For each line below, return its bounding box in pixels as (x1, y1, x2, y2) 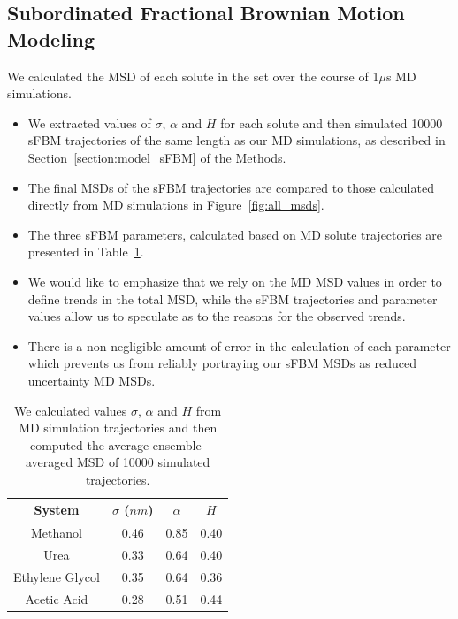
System (34, 501, 80, 519)
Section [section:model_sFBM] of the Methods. (27, 148, 286, 166)
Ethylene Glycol (13, 568, 100, 585)
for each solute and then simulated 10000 (220, 113, 443, 132)
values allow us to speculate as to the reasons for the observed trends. (27, 307, 406, 325)
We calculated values (14, 401, 127, 419)
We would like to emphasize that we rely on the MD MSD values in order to (27, 271, 442, 290)
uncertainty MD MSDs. (27, 371, 156, 389)
